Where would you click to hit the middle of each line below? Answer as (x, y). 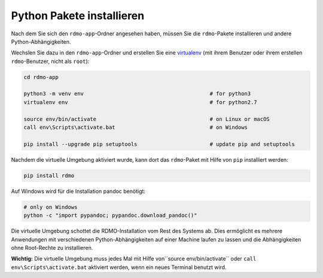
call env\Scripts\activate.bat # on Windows (136, 128)
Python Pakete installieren (78, 16)
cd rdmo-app (41, 77)
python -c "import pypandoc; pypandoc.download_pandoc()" (110, 215)
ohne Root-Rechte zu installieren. (52, 247)
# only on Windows (51, 207)
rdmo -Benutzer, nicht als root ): (50, 61)
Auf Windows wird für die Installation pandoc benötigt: (78, 191)
